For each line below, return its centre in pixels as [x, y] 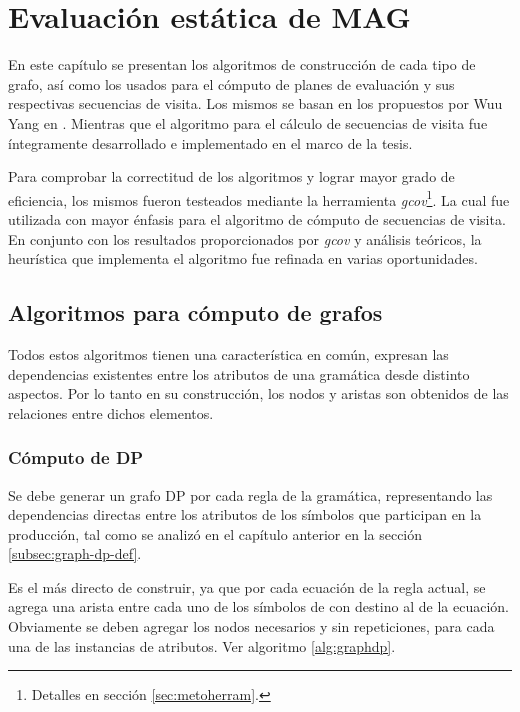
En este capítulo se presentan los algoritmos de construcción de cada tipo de [242, 64]
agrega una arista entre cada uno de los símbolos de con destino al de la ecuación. [258, 606]
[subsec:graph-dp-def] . [75, 553]
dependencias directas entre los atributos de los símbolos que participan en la [245, 514]
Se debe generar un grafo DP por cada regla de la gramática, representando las [250, 494]
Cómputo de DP [76, 457]
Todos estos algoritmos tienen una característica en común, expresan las [228, 353]
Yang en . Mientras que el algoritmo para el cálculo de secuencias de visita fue [248, 122]
